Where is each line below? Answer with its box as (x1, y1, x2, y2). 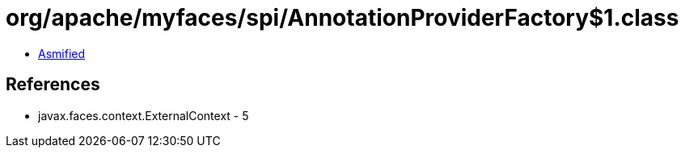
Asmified (38, 46, 86, 60)
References (6, 74, 100, 95)
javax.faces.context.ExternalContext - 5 (38, 108, 249, 123)
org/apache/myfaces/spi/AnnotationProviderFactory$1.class (6, 4, 679, 31)
